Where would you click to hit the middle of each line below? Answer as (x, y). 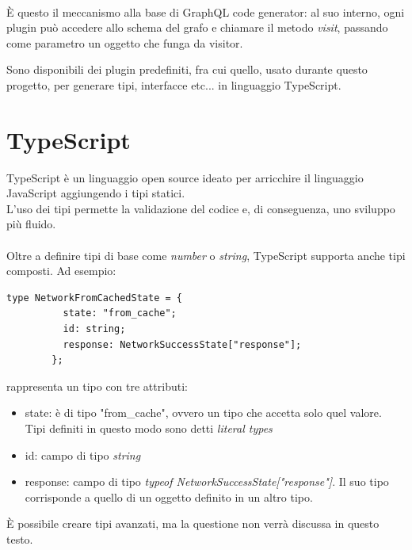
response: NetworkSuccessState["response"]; (182, 344)
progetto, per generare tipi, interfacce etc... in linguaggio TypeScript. (174, 84)
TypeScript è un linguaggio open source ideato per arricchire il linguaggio (185, 177)
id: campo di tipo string (83, 455)
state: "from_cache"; (120, 313)
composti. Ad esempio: (61, 271)
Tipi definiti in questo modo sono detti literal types (149, 428)
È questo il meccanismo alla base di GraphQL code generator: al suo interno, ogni (206, 11)
